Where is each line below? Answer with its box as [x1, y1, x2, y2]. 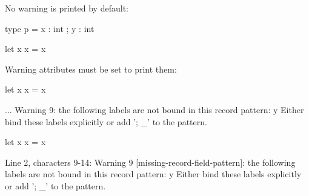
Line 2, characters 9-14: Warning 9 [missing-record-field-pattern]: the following [5, 155, 296, 168]
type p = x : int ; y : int [5, 22, 95, 34]
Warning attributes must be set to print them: [5, 62, 177, 75]
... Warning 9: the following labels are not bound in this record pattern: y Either [5, 103, 304, 116]
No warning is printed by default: [5, 2, 128, 14]
